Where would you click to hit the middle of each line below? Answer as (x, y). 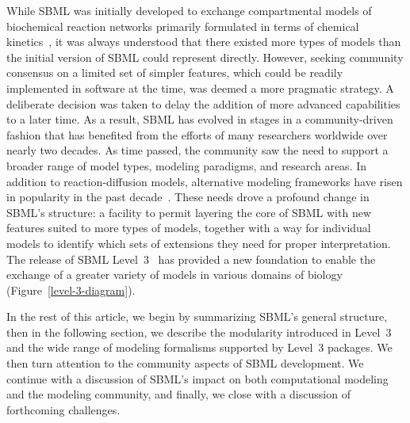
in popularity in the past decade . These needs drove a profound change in (188, 197)
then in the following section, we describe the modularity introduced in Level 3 (199, 332)
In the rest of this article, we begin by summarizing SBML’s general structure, (197, 316)
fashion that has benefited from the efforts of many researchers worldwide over (197, 134)
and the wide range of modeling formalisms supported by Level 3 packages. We (199, 347)
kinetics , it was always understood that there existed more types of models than (204, 42)
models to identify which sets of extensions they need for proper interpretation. (199, 243)
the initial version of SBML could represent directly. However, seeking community (205, 57)
